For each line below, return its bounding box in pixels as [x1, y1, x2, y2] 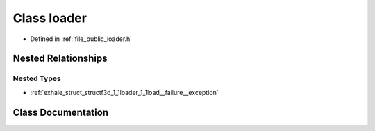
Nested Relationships [12, 53, 108, 64]
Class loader [12, 10, 87, 26]
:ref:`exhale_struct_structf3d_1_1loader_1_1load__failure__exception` [30, 88, 219, 96]
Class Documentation [12, 106, 109, 118]
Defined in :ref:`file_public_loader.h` [30, 35, 133, 43]
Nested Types [12, 73, 62, 83]
